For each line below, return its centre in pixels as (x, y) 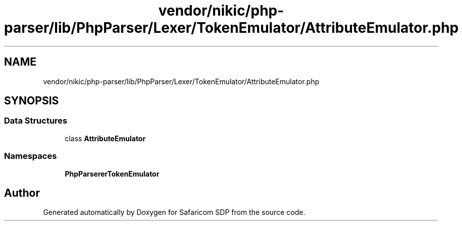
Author (22, 193)
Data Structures (36, 121)
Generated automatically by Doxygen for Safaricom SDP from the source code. (174, 212)
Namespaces (31, 156)
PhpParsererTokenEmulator (112, 174)
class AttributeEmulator (105, 138)
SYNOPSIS (32, 101)
